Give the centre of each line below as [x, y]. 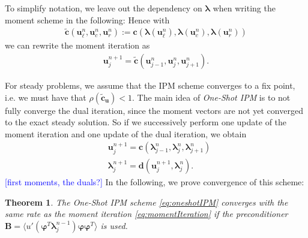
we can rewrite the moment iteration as [77, 45]
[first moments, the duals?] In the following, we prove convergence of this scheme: [155, 181]
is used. [114, 225]
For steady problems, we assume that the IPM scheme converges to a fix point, [150, 85]
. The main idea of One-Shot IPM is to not [211, 97]
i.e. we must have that [46, 97]
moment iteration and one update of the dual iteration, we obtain [126, 133]
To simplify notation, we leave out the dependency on [104, 8]
